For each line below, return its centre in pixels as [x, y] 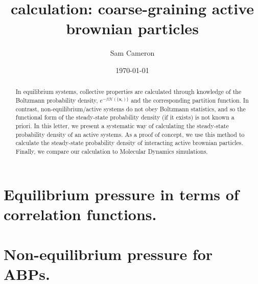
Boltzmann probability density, [57, 100]
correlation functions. [80, 214]
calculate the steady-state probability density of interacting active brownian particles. [129, 143]
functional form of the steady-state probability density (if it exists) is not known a [125, 117]
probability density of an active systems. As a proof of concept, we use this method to [130, 134]
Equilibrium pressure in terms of [121, 194]
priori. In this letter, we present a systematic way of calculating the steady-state [122, 125]
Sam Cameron [132, 53]
